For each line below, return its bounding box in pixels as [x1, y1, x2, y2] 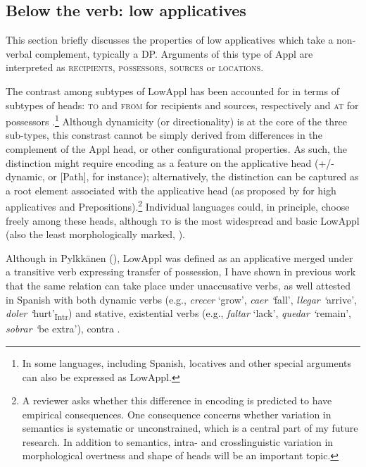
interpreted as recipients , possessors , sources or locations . [6, 60, 264, 75]
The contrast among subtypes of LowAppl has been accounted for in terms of [6, 83, 339, 98]
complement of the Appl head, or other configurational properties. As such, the [6, 142, 348, 156]
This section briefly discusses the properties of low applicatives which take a [6, 32, 334, 47]
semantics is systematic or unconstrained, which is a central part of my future [22, 421, 358, 435]
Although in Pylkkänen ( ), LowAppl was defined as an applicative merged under [6, 250, 353, 265]
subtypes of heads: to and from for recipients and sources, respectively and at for [6, 97, 359, 112]
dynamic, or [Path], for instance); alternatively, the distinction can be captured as [6, 169, 359, 184]
